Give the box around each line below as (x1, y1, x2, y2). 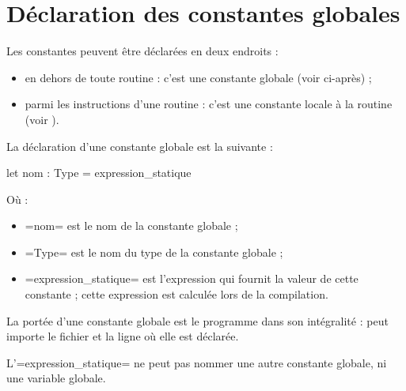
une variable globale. (6, 370, 106, 386)
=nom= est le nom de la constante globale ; (25, 217, 238, 234)
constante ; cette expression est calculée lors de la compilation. (25, 286, 328, 303)
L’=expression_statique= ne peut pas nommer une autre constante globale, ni (6, 354, 387, 370)
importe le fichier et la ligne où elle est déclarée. (6, 328, 239, 344)
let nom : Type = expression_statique (6, 164, 192, 181)
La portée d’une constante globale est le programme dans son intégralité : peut (6, 312, 389, 329)
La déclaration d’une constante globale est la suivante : (6, 137, 273, 154)
